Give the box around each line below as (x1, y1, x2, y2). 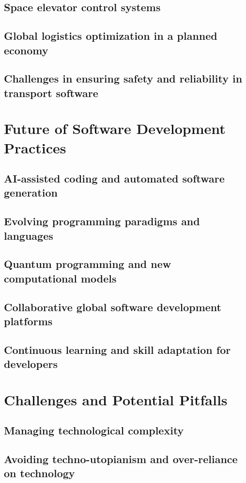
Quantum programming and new (4, 256, 171, 271)
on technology (4, 466, 75, 481)
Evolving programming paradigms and (4, 214, 200, 229)
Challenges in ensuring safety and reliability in (4, 71, 243, 86)
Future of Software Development (4, 118, 226, 138)
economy (4, 42, 48, 57)
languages (4, 228, 53, 243)
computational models (4, 270, 117, 285)
